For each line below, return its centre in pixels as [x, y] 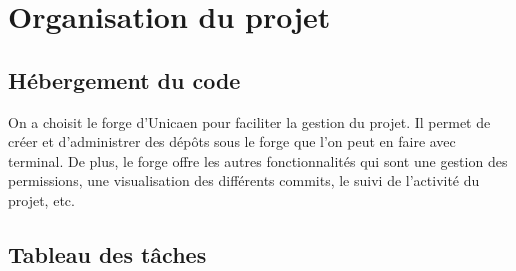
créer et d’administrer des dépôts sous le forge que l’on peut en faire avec [232, 141]
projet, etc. [41, 199]
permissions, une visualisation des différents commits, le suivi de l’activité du [244, 180]
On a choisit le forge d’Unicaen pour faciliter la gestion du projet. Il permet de [249, 121]
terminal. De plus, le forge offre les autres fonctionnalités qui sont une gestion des [258, 160]
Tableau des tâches [107, 253]
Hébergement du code [124, 79]
